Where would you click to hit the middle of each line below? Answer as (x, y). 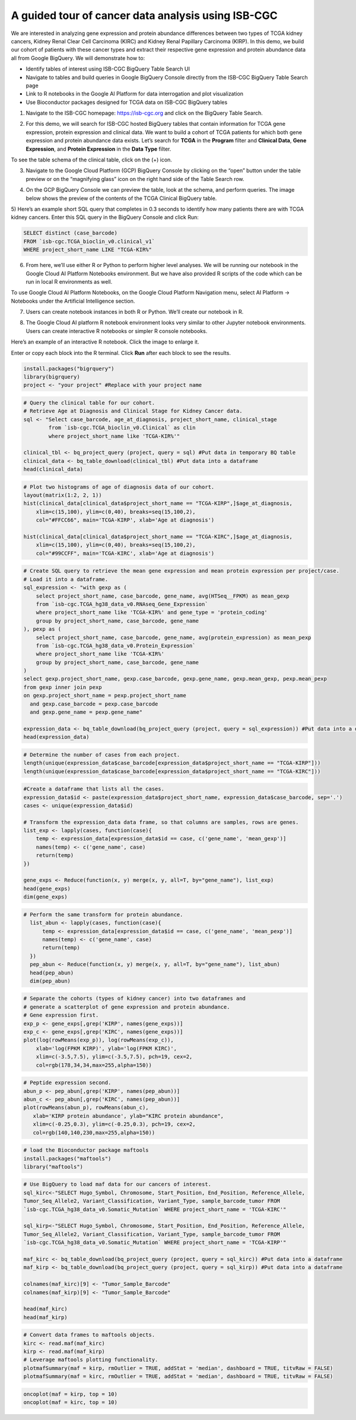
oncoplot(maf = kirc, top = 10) (71, 1402)
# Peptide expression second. (67, 1083)
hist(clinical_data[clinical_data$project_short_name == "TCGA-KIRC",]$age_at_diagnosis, (158, 537)
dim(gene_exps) (45, 897)
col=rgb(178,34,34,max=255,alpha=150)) (94, 1065)
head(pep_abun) (52, 973)
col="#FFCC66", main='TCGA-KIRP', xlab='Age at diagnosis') (125, 520)
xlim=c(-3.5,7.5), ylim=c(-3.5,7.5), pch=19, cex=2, (114, 1057)
